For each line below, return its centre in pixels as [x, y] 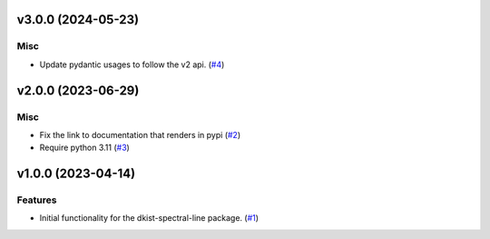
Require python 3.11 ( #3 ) [85, 148]
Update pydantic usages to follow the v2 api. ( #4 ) [132, 65]
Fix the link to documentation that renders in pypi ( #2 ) [140, 134]
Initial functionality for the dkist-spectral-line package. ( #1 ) [149, 218]
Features [37, 200]
